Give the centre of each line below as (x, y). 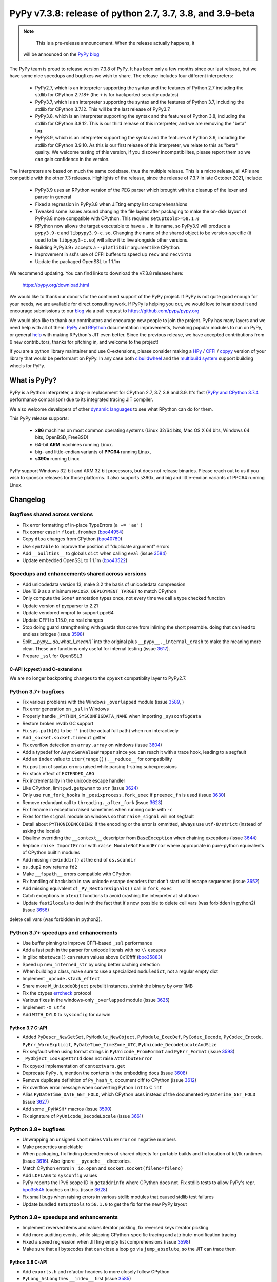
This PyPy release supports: (39, 418)
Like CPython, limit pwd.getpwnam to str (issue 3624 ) (80, 788)
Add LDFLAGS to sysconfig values (60, 1175)
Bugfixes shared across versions (51, 514)
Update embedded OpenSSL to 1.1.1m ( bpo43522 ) (75, 560)
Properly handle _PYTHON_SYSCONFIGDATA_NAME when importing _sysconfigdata (112, 716)
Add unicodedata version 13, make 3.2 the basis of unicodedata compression (104, 584)
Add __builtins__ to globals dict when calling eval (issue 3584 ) (95, 553)
